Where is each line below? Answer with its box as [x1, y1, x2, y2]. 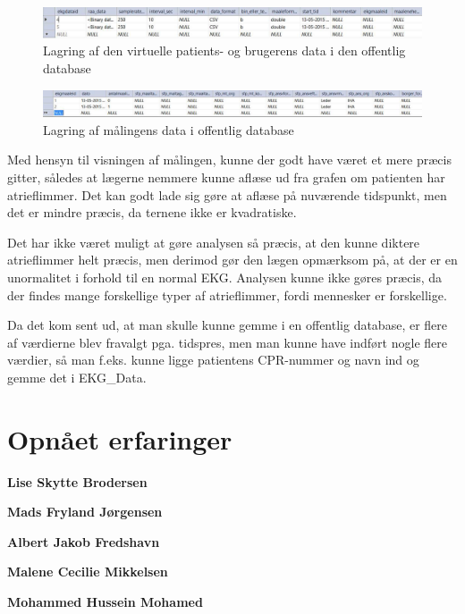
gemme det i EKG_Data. [7, 367, 147, 386]
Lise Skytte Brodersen [7, 472, 148, 491]
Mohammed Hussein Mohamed [7, 593, 203, 611]
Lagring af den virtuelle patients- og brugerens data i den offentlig [43, 41, 406, 60]
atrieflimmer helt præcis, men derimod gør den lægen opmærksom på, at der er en [7, 250, 458, 269]
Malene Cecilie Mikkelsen [7, 562, 168, 581]
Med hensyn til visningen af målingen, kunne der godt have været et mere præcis [7, 150, 452, 169]
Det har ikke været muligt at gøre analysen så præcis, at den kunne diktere [7, 232, 420, 251]
